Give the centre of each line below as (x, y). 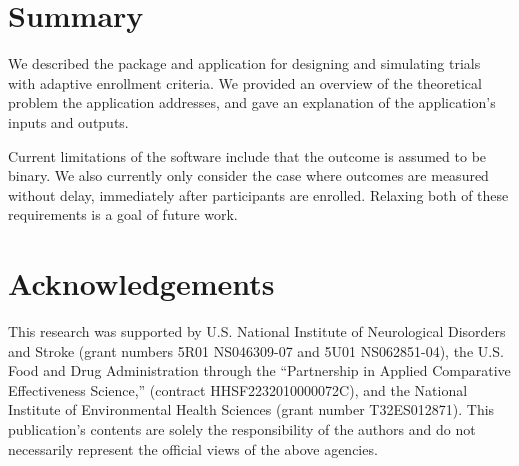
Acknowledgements (141, 283)
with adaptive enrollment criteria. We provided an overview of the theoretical (245, 82)
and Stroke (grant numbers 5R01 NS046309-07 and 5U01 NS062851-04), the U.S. (256, 350)
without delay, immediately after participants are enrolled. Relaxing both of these (258, 194)
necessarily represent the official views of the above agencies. (193, 448)
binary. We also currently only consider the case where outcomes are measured (248, 175)
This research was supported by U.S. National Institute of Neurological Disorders (257, 331)
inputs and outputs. (68, 121)
